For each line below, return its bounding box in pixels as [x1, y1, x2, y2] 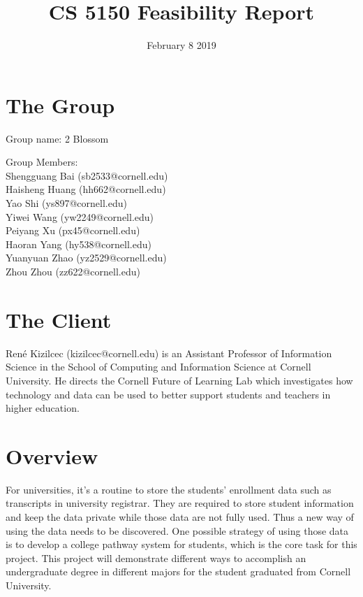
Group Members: [6, 154, 78, 169]
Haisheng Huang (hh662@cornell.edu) [6, 182, 166, 196]
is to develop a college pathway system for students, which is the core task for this [6, 537, 357, 552]
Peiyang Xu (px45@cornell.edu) [6, 223, 140, 238]
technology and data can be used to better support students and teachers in [6, 387, 331, 401]
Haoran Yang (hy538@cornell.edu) [6, 236, 151, 251]
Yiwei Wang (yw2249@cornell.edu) [6, 209, 154, 224]
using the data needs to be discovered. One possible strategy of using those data [6, 523, 349, 538]
